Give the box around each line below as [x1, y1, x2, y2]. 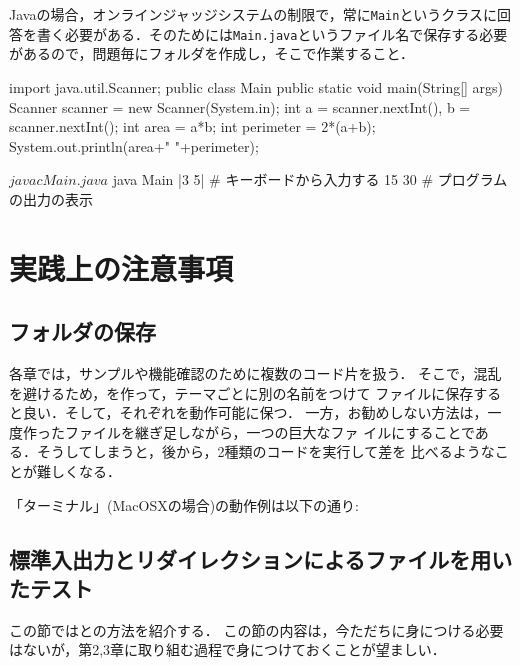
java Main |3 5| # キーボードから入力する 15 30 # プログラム [112, 169, 508, 190]
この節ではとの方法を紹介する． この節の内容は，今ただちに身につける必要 [9, 619, 504, 640]
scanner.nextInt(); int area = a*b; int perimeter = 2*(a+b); [9, 116, 376, 137]
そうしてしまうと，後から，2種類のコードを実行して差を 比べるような [36, 441, 495, 462]
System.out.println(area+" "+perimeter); [9, 135, 259, 156]
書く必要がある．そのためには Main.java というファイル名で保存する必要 [36, 23, 508, 44]
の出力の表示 [9, 188, 93, 209]
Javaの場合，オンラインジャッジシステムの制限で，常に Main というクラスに [9, 4, 498, 24]
